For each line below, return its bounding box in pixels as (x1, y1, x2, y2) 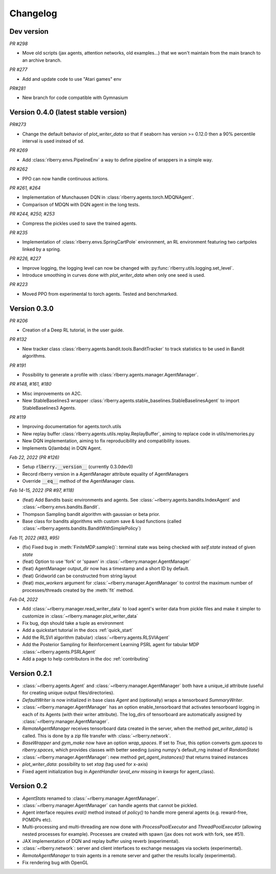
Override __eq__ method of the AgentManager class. (22, 478, 135, 484)
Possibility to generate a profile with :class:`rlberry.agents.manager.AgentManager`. (22, 371, 199, 377)
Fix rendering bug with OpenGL (22, 860, 89, 866)
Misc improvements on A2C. (22, 390, 82, 396)
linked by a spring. (22, 246, 61, 252)
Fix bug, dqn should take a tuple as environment (22, 620, 124, 626)
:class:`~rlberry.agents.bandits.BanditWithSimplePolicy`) (22, 525, 141, 531)
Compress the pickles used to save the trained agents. (22, 220, 137, 226)
